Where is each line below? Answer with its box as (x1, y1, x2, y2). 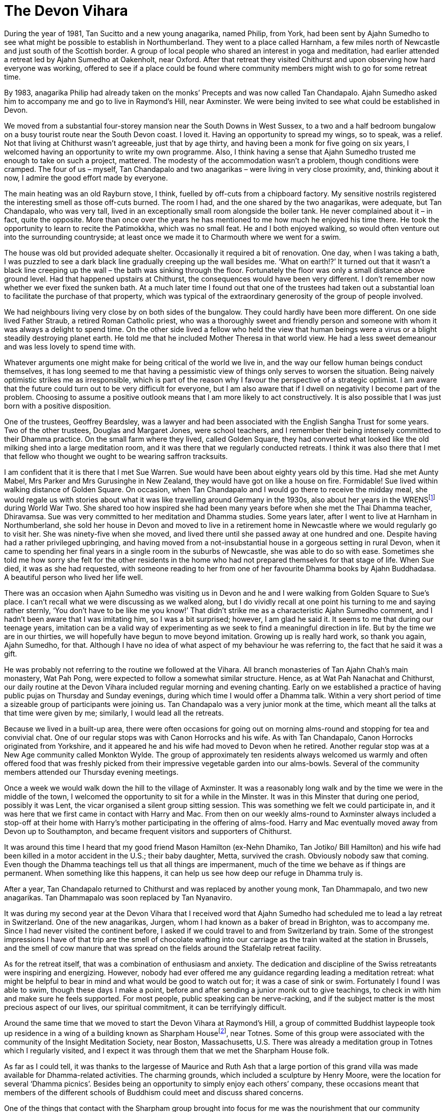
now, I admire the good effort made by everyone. (4, 173, 168, 182)
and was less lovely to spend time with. (4, 342, 136, 351)
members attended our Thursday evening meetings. (4, 768, 179, 777)
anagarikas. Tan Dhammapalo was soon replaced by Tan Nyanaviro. (4, 893, 232, 902)
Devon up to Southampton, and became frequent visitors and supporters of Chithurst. (4, 827, 292, 836)
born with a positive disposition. (4, 401, 111, 410)
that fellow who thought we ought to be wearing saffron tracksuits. (4, 451, 228, 461)
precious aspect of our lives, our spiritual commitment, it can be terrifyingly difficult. (4, 1003, 287, 1012)
